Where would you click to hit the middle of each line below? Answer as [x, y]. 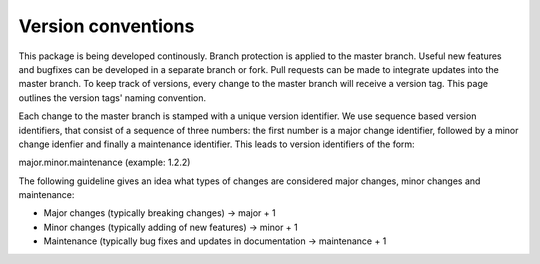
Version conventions [106, 26]
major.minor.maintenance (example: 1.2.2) [104, 162]
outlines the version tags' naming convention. [112, 97]
